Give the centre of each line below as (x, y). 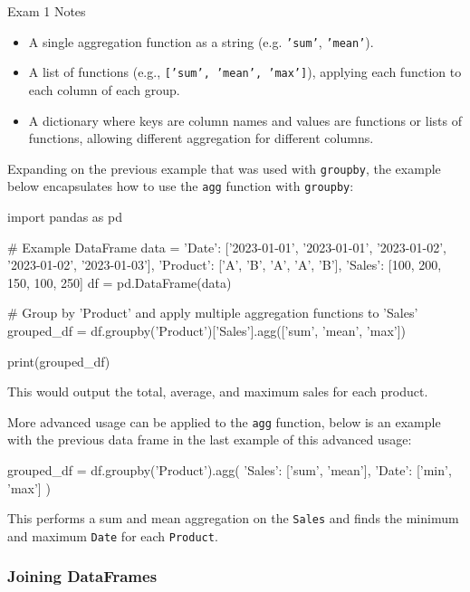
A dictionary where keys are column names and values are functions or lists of (245, 120)
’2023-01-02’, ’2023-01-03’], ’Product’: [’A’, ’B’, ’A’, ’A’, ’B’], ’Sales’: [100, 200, (225, 265)
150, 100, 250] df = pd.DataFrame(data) (120, 282)
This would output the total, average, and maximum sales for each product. (218, 391)
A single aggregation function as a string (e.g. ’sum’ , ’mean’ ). (201, 41)
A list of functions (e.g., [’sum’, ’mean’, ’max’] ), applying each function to (245, 72)
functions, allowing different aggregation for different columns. (201, 138)
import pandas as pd (65, 216)
